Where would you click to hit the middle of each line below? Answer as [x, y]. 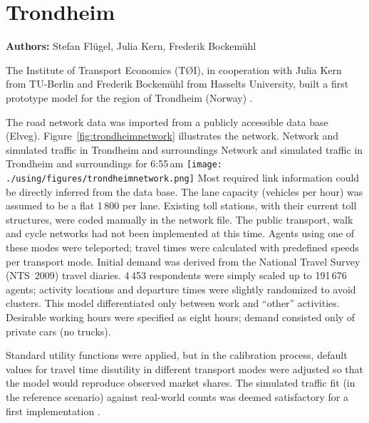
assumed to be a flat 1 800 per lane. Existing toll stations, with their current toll [181, 205]
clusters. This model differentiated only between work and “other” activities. [173, 303]
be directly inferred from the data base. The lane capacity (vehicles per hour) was [184, 191]
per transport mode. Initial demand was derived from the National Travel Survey [183, 261]
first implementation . [53, 411]
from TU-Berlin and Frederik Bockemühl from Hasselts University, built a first [177, 84]
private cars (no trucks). [58, 331]
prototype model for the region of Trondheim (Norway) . [129, 97]
